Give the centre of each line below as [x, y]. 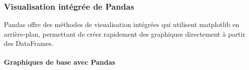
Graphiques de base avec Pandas [60, 62]
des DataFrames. [29, 43]
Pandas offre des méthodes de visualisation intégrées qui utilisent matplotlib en [122, 24]
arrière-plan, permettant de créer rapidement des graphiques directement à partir [125, 34]
